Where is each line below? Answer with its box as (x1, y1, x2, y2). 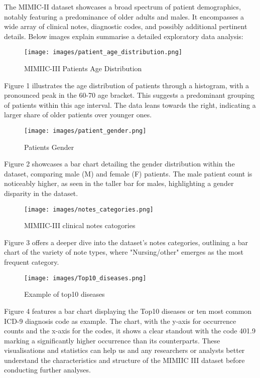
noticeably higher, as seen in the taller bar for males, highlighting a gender (4, 178, 234, 188)
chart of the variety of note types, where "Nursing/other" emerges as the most (4, 247, 243, 257)
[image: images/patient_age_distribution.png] (24, 49, 182, 56)
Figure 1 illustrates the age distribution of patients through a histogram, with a (4, 80, 249, 90)
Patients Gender (24, 141, 74, 152)
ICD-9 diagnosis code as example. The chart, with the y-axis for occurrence (4, 315, 236, 326)
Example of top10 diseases (24, 289, 105, 299)
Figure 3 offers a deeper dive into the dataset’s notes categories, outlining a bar (4, 237, 248, 247)
